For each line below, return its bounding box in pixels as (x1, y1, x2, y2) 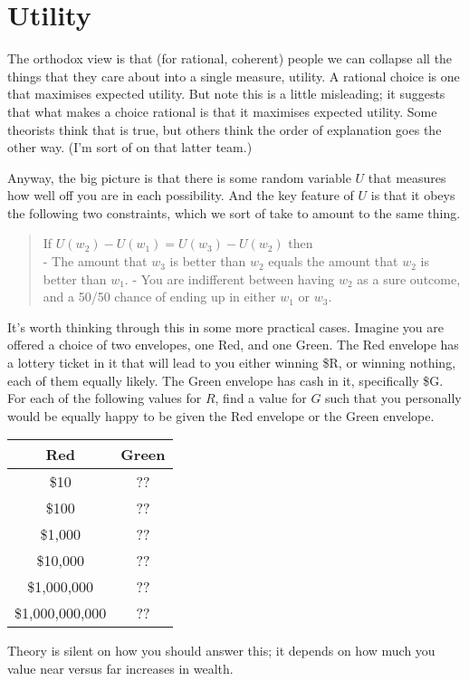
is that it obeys (370, 186, 455, 205)
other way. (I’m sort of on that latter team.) (7, 138, 253, 157)
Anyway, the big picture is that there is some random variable (7, 168, 351, 187)
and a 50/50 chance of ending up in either (43, 287, 276, 306)
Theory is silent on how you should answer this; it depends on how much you (7, 641, 435, 660)
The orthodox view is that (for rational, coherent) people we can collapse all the (7, 49, 453, 68)
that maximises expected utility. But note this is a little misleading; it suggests (7, 84, 445, 103)
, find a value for (215, 388, 307, 408)
